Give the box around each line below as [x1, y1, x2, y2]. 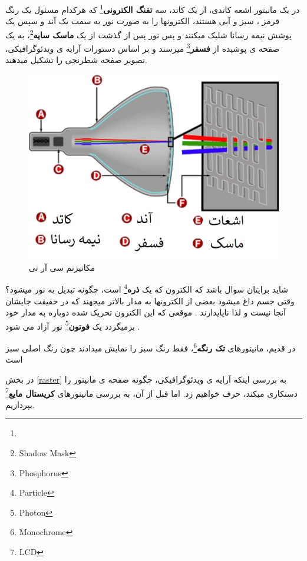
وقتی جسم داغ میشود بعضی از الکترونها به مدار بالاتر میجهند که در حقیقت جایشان [5, 294, 295, 307]
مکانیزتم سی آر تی [29, 261, 95, 273]
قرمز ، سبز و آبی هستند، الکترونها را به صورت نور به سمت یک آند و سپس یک [5, 15, 280, 27]
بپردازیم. [5, 398, 35, 410]
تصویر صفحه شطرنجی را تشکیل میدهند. [5, 54, 147, 66]
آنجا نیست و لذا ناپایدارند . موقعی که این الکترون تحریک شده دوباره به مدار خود [5, 306, 286, 318]
